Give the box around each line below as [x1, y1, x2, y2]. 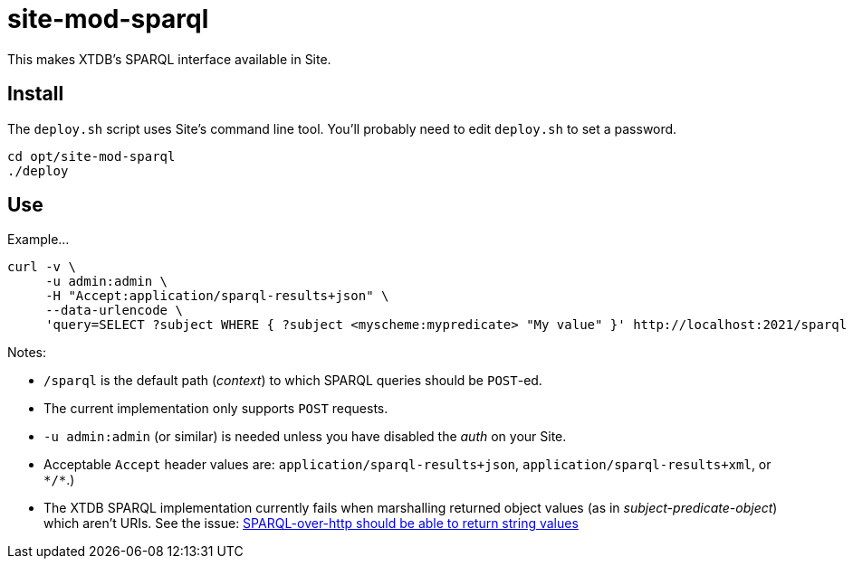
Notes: [7, 344, 46, 361]
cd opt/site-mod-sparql [7, 148, 176, 164]
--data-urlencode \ [45, 303, 183, 318]
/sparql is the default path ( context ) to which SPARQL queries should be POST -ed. [43, 373, 542, 389]
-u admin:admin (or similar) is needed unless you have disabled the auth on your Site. [43, 429, 567, 445]
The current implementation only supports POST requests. [43, 401, 388, 417]
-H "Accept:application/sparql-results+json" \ [45, 288, 389, 304]
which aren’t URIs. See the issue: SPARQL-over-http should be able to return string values [43, 515, 579, 532]
